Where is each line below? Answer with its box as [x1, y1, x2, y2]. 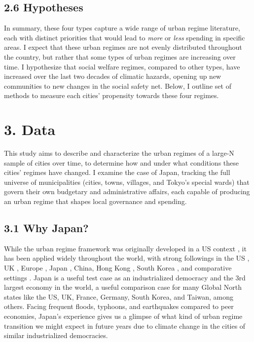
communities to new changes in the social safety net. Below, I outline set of [4, 80, 231, 91]
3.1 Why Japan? [4, 220, 89, 236]
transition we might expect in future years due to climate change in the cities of [4, 320, 246, 331]
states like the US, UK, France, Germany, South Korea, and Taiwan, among [4, 291, 233, 302]
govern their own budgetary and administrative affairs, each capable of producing [4, 186, 250, 197]
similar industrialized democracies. [4, 330, 108, 341]
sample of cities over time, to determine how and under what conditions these [4, 157, 239, 168]
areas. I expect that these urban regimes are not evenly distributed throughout [4, 42, 242, 52]
